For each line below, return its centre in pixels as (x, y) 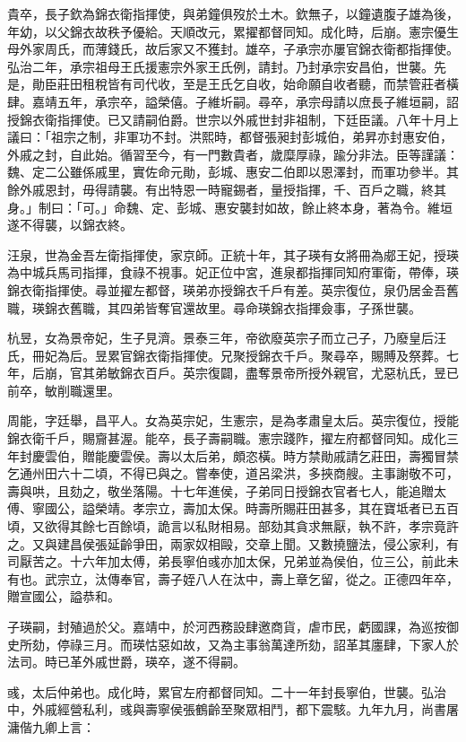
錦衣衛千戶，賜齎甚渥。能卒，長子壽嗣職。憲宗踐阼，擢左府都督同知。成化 (227, 438)
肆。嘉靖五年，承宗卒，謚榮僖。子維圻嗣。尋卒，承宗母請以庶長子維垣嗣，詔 (233, 101)
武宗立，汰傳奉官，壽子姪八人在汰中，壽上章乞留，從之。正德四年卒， (251, 578)
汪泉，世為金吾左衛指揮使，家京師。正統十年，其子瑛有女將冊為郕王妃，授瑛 (233, 254)
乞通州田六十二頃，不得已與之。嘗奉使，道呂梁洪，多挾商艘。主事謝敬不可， (233, 473)
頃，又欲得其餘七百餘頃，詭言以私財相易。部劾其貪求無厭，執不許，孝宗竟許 (233, 526)
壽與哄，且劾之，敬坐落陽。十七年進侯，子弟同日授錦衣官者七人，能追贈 (220, 490)
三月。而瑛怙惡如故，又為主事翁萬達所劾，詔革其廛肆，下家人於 (270, 644)
